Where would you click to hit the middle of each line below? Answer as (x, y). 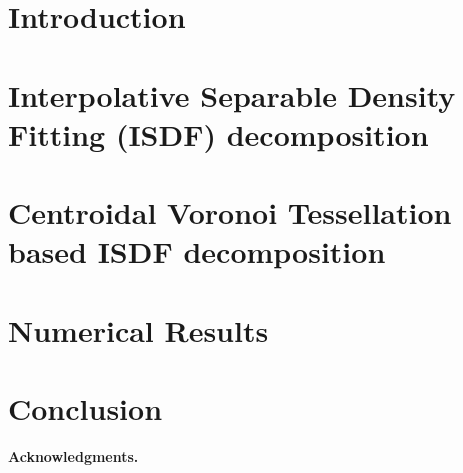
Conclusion (85, 408)
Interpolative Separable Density (232, 94)
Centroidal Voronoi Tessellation (230, 212)
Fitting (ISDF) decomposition (218, 133)
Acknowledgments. (73, 456)
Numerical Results (138, 329)
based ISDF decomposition (197, 251)
